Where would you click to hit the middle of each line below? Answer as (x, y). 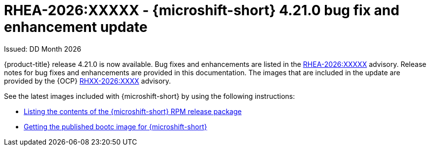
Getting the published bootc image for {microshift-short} (116, 126)
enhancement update (76, 27)
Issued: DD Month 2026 (43, 49)
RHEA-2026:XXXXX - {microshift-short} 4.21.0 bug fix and (202, 10)
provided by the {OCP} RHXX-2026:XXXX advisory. (88, 81)
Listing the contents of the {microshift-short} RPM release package (133, 111)
